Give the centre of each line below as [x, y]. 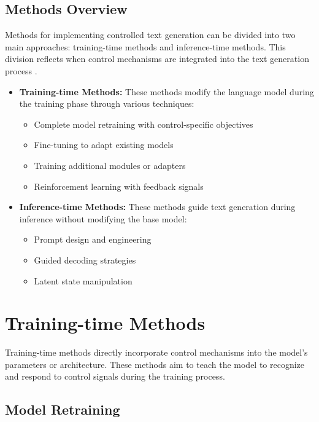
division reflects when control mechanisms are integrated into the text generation [157, 59]
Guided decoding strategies [85, 260]
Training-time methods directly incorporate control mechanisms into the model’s [156, 352]
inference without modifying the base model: [103, 218]
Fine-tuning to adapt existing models [104, 145]
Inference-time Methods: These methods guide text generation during [157, 207]
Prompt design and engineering [93, 239]
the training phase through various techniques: [107, 104]
